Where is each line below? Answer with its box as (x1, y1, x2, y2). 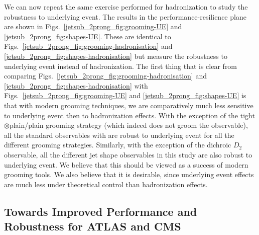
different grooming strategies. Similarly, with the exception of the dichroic (4, 139, 231, 150)
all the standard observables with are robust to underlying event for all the (4, 129, 234, 140)
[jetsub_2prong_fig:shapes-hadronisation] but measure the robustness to (4, 50, 227, 61)
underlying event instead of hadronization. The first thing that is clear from (4, 60, 237, 71)
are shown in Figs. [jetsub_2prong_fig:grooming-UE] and (4, 21, 182, 32)
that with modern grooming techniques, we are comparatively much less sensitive (4, 100, 253, 110)
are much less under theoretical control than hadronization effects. (4, 179, 208, 189)
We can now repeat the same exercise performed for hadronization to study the (4, 2, 248, 12)
